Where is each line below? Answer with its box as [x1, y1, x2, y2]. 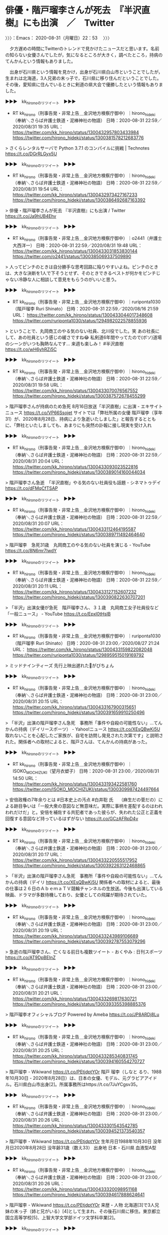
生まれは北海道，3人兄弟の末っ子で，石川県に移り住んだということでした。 [5, 75, 161, 81]
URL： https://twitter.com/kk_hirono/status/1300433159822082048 [12, 646, 153, 653]
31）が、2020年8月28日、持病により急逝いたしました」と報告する [5, 416, 143, 422]
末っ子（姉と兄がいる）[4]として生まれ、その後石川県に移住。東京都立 [14, 1208, 160, 1214]
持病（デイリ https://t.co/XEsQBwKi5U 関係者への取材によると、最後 [18, 879, 160, 885]
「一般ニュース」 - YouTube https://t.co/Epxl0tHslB [5, 611, 111, 617]
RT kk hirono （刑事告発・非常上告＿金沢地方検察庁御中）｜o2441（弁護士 [12, 235, 162, 242]
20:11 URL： [38, 583, 63, 589]
